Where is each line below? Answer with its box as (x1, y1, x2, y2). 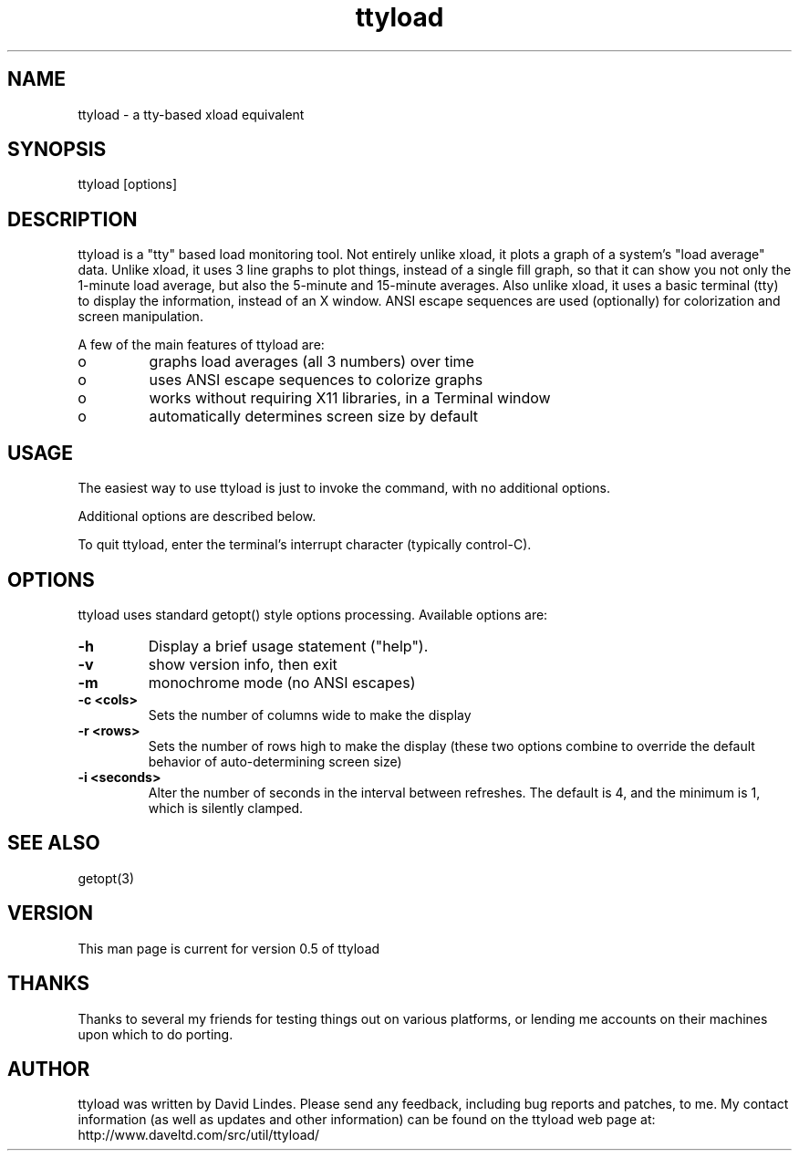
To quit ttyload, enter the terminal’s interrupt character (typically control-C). (78, 537, 532, 553)
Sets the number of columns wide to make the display (148, 706, 472, 723)
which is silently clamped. (148, 799, 304, 816)
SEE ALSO (7, 831, 100, 855)
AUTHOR (7, 1057, 90, 1080)
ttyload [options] (78, 176, 178, 193)
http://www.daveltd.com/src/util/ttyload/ (78, 1127, 320, 1143)
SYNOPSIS (7, 138, 107, 162)
